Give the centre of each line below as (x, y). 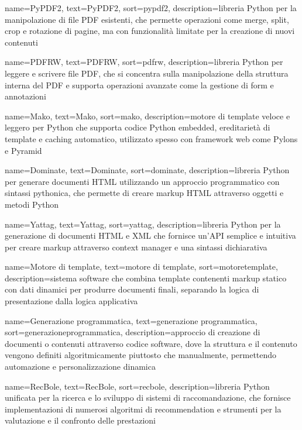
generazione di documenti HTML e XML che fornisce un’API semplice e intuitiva (150, 235)
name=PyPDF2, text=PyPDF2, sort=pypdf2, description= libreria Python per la (151, 8)
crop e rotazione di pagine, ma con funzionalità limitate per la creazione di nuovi (150, 31)
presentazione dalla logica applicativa (71, 301)
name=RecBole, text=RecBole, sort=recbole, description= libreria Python (137, 386)
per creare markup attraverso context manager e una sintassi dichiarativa (136, 247)
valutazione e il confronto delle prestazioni (80, 420)
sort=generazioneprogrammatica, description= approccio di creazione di (133, 332)
